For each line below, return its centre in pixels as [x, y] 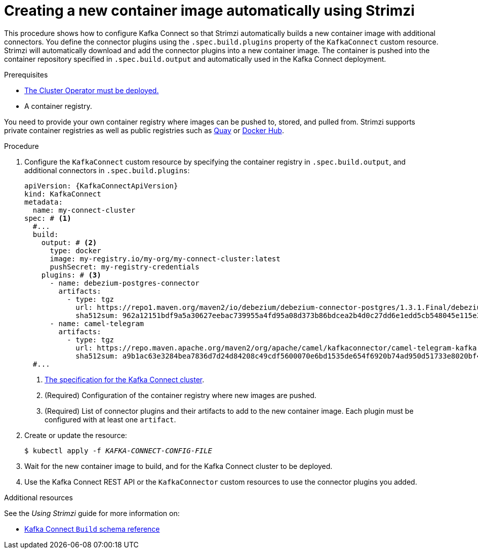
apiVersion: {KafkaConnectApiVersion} [101, 186]
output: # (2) [69, 242]
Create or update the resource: [76, 435]
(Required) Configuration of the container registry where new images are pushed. [181, 395]
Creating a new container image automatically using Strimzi [209, 11]
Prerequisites [26, 74]
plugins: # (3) [71, 275]
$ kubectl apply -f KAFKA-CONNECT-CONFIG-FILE [118, 450]
